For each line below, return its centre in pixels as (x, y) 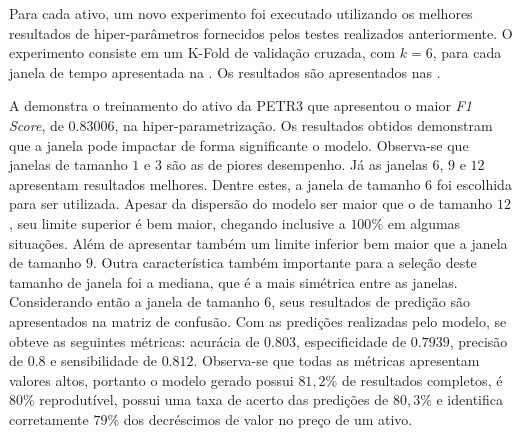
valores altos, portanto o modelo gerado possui (151, 379)
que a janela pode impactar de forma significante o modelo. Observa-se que (239, 144)
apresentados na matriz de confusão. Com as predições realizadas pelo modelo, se (258, 320)
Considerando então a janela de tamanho (134, 301)
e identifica (469, 399)
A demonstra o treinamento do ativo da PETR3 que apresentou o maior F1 (240, 105)
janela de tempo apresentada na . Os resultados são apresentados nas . (225, 71)
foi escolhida (474, 183)
